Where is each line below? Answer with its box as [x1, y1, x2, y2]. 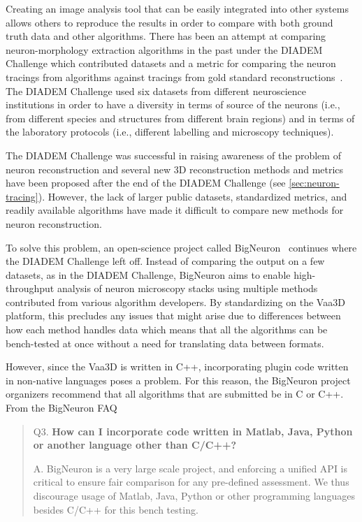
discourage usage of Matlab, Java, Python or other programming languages [33, 488, 355, 502]
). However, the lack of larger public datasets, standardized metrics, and [38, 189, 347, 203]
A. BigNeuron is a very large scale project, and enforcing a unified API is [33, 461, 347, 475]
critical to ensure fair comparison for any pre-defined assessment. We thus [33, 474, 349, 489]
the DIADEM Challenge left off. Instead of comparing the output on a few [6, 254, 325, 268]
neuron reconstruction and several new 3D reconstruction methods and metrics [6, 161, 344, 176]
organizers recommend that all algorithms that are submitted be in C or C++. [6, 386, 344, 401]
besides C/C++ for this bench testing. [33, 502, 198, 516]
